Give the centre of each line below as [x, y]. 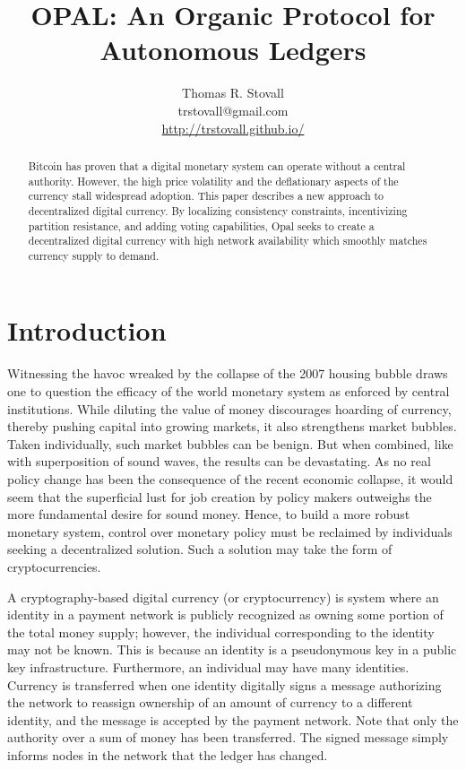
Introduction [87, 330]
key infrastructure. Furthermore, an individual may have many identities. [208, 666]
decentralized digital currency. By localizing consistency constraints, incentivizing [218, 210]
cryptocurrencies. [54, 566]
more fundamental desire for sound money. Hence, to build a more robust [209, 514]
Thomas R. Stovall [233, 93]
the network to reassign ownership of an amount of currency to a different [210, 702]
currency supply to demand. [94, 255]
